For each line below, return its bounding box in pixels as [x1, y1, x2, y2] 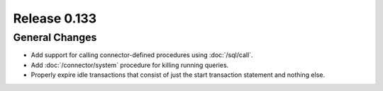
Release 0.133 [13, 11, 97, 26]
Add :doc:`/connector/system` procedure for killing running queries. [30, 61, 229, 69]
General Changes [13, 31, 97, 44]
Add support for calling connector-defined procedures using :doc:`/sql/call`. [30, 51, 253, 59]
